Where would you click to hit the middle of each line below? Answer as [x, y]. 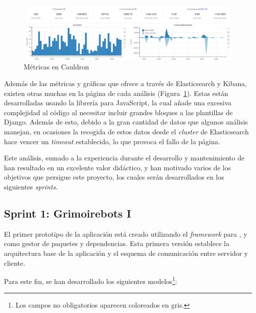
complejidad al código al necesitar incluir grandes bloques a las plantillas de [118, 112]
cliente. [15, 263]
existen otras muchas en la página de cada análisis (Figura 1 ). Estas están [116, 93]
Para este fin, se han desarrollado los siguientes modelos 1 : [91, 280]
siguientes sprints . [31, 186]
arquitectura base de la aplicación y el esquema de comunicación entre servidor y [126, 253]
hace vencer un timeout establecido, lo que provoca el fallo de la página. [112, 141]
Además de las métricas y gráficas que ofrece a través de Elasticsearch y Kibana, [126, 83]
